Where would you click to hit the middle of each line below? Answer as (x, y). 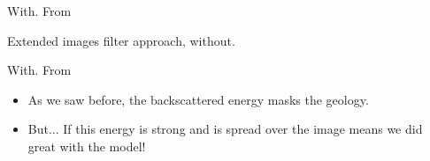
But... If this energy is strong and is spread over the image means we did (225, 129)
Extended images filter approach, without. (121, 40)
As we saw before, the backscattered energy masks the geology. (198, 99)
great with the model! (87, 146)
